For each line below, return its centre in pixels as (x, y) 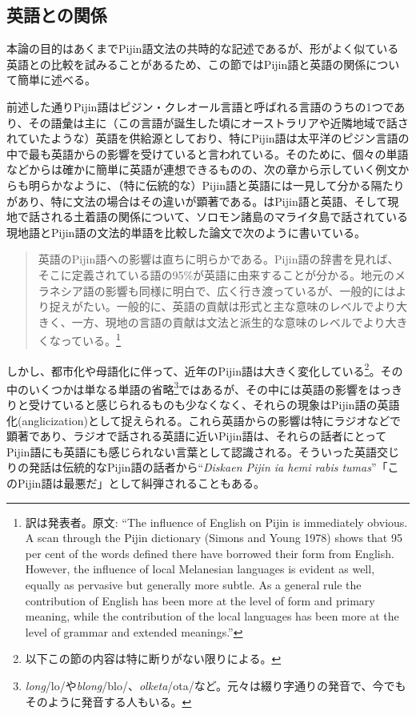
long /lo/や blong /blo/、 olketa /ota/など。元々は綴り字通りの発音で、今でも (216, 685)
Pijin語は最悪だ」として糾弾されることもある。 (141, 483)
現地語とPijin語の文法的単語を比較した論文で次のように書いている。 (186, 232)
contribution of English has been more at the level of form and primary (200, 600)
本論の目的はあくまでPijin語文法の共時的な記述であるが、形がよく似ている (203, 48)
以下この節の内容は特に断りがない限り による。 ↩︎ (153, 659)
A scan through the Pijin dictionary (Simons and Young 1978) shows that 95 (214, 538)
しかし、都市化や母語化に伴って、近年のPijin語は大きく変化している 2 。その (205, 369)
